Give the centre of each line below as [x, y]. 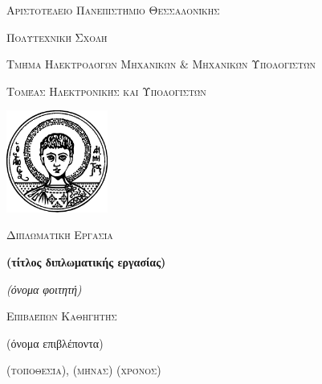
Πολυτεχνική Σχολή [57, 37]
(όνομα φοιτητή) [44, 289]
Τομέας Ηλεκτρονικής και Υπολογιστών [106, 91]
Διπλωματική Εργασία [60, 235]
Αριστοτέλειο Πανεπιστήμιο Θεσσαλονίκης [113, 10]
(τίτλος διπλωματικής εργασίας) [86, 262]
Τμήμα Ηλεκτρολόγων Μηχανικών [92, 64]
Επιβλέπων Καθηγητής [62, 316]
